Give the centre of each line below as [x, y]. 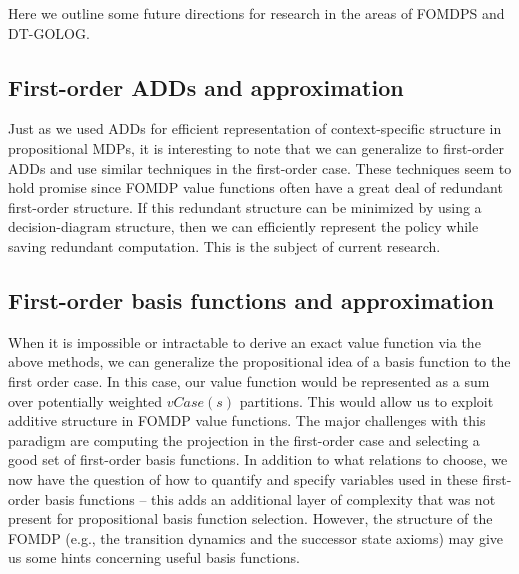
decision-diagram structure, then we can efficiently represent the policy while [243, 226]
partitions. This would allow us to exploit [366, 400]
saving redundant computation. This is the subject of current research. [224, 245]
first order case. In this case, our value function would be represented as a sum [249, 380]
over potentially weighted [85, 400]
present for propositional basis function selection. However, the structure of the [250, 518]
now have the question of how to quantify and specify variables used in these [243, 478]
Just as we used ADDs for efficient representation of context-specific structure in [255, 128]
